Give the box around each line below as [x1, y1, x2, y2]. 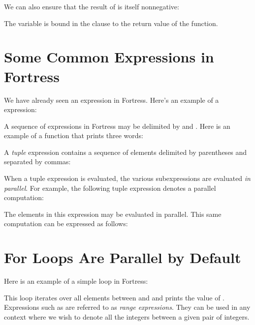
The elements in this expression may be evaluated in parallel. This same [4, 208, 222, 219]
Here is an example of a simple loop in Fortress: [4, 276, 148, 286]
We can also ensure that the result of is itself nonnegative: [4, 1, 179, 11]
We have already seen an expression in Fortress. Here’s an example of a [4, 94, 219, 105]
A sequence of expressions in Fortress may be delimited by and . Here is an [4, 120, 230, 131]
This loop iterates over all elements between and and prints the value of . [4, 292, 224, 302]
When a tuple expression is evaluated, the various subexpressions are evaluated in [4, 173, 251, 183]
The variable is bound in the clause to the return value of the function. [4, 18, 218, 28]
